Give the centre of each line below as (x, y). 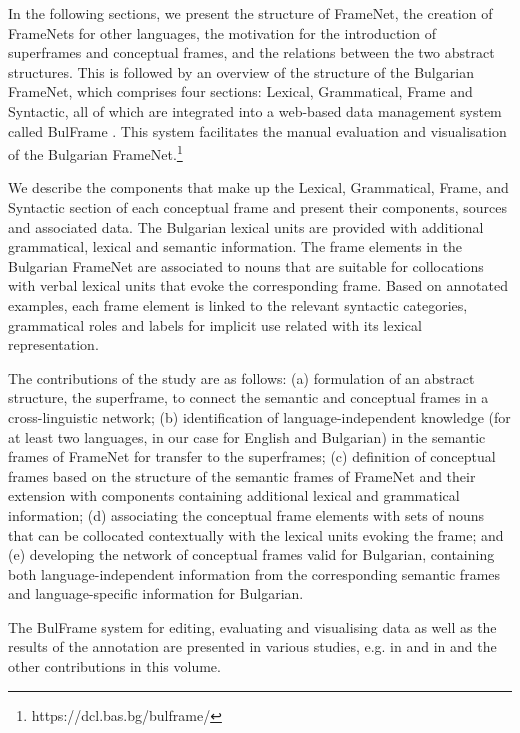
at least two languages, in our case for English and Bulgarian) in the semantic (247, 436)
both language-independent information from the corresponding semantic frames (254, 573)
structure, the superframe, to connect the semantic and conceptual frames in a (248, 397)
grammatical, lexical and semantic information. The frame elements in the (235, 246)
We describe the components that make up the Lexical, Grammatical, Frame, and (258, 187)
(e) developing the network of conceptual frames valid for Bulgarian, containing (251, 554)
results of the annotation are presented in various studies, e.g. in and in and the (252, 646)
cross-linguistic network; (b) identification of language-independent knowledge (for (259, 416)
